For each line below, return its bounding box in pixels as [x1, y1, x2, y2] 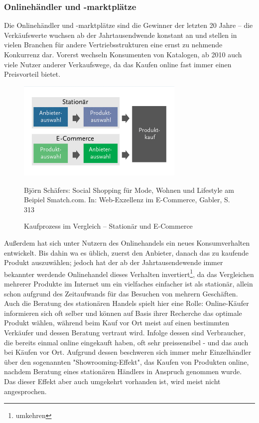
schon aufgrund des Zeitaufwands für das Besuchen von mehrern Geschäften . [4, 288, 238, 298]
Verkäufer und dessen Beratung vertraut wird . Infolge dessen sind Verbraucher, [4, 327, 246, 337]
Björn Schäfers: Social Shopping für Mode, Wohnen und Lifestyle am [24, 184, 234, 195]
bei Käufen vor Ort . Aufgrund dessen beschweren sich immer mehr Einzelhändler [4, 347, 252, 357]
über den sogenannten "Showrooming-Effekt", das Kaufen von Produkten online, [4, 356, 249, 367]
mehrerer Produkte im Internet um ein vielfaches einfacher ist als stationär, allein [4, 278, 253, 288]
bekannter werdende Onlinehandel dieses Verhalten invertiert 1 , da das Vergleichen [4, 267, 254, 279]
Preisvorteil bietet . [4, 69, 61, 79]
